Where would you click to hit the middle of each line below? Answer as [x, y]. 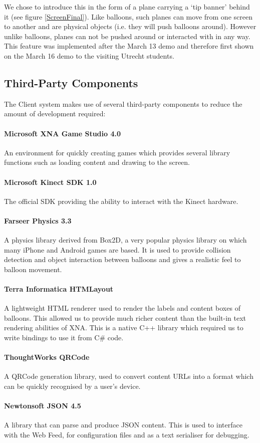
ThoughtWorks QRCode [47, 357]
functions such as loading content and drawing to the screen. [97, 162]
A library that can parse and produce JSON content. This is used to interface [123, 425]
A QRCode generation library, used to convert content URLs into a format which [129, 376]
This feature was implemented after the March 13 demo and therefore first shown [129, 46]
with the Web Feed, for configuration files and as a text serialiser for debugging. [127, 435]
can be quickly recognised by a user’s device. [72, 386]
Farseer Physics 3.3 [38, 220]
